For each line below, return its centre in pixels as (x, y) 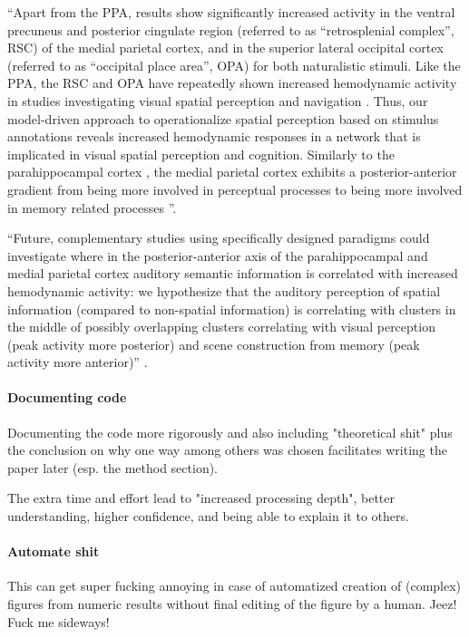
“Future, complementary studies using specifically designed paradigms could (219, 238)
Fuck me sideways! (59, 621)
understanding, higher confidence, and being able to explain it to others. (208, 516)
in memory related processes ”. (92, 207)
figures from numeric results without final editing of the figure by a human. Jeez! (232, 604)
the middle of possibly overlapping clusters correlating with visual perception (221, 327)
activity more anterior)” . (78, 362)
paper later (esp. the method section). (113, 467)
